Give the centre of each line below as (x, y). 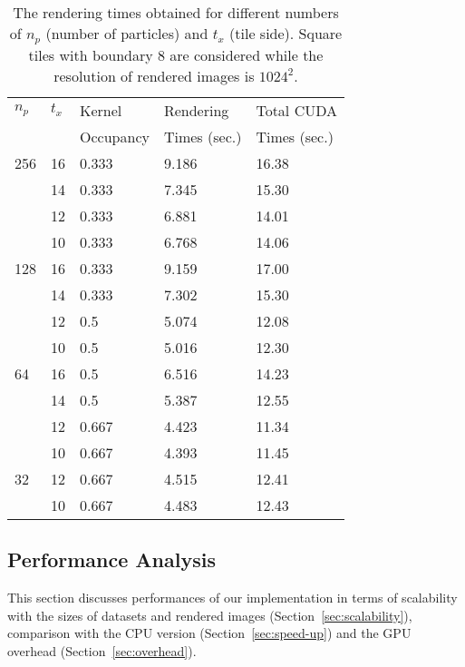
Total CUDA (296, 110)
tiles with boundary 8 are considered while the (176, 54)
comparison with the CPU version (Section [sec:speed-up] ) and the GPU (209, 633)
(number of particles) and (127, 33)
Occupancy (115, 136)
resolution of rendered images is (154, 75)
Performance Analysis (111, 559)
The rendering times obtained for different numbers (176, 12)
